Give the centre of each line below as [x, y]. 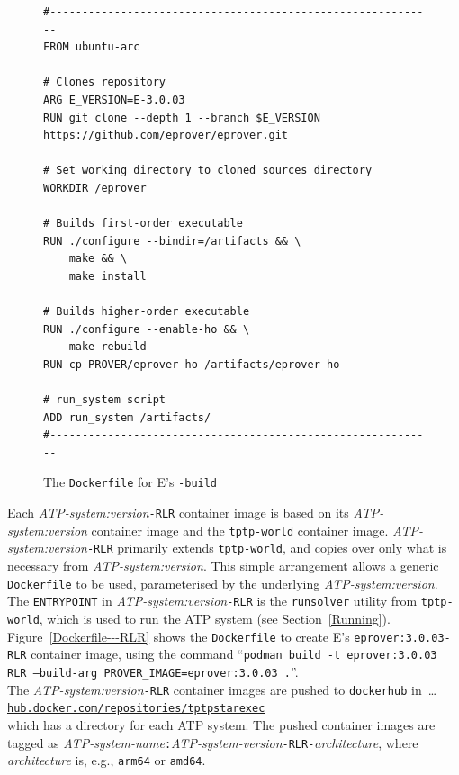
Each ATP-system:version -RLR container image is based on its [178, 513]
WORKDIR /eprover [95, 188]
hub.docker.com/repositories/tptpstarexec [136, 709]
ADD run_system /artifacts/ [127, 417]
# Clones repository [105, 82]
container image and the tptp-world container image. [240, 530]
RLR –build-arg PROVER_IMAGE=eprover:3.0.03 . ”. [153, 671]
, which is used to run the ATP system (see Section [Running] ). [215, 618]
